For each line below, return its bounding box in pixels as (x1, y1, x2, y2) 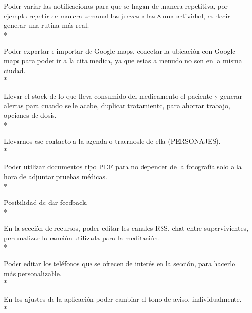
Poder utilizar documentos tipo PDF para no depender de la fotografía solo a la (4, 162, 242, 172)
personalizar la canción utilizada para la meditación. (4, 232, 160, 242)
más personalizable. (4, 268, 62, 278)
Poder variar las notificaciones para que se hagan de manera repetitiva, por (4, 1, 228, 11)
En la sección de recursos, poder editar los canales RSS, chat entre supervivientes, (4, 223, 249, 233)
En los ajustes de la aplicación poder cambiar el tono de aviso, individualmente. (4, 294, 242, 304)
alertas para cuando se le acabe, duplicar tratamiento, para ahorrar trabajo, (4, 100, 230, 110)
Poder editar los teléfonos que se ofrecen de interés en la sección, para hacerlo (4, 258, 235, 269)
